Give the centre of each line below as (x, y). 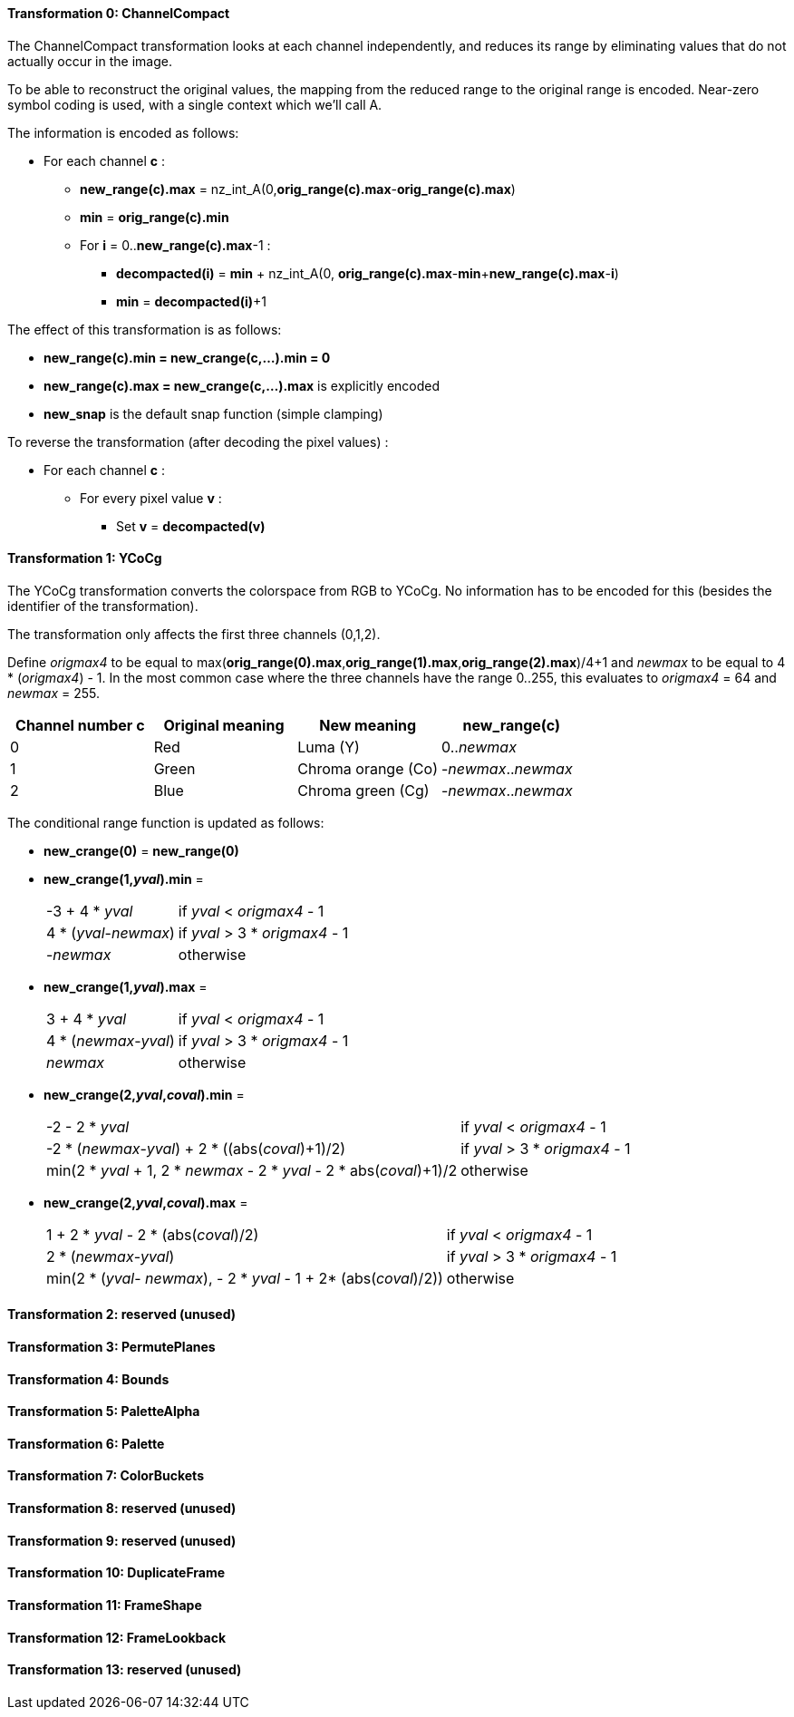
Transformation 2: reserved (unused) (122, 1314)
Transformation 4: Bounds (88, 1379)
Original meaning (224, 725)
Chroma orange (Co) (368, 768)
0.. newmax (479, 747)
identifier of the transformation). (103, 606)
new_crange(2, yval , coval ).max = (146, 1202)
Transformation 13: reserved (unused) (125, 1670)
